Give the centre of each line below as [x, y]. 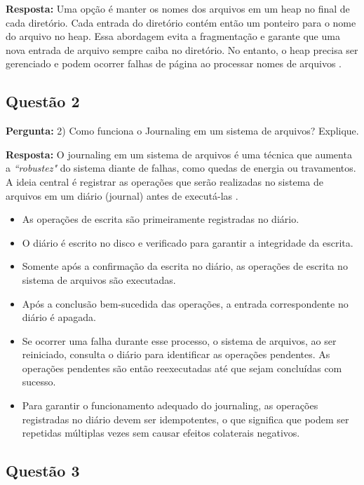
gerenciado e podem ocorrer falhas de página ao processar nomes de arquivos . [174, 63]
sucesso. [39, 382]
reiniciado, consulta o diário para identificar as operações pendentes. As [176, 354]
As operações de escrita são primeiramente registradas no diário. [161, 219]
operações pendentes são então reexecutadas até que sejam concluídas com [182, 368]
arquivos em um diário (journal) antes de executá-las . [122, 195]
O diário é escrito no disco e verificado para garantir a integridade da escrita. [188, 242]
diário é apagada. [59, 317]
